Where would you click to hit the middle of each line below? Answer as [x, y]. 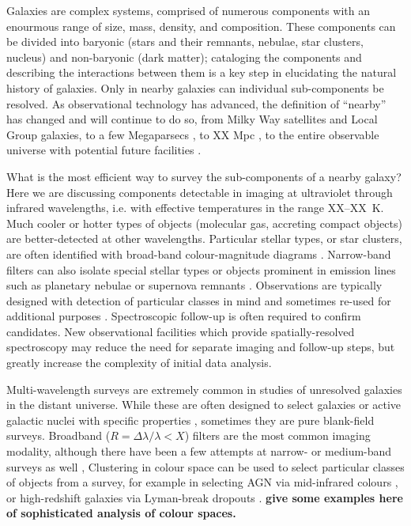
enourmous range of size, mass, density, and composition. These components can [201, 26]
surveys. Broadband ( [58, 435]
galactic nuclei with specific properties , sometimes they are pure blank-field [190, 420]
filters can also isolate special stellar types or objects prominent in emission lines [201, 269]
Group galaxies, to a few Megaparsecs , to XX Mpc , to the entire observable [193, 134]
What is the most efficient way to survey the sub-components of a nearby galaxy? [204, 176]
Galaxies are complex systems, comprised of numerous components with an [188, 10]
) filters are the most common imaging [277, 435]
